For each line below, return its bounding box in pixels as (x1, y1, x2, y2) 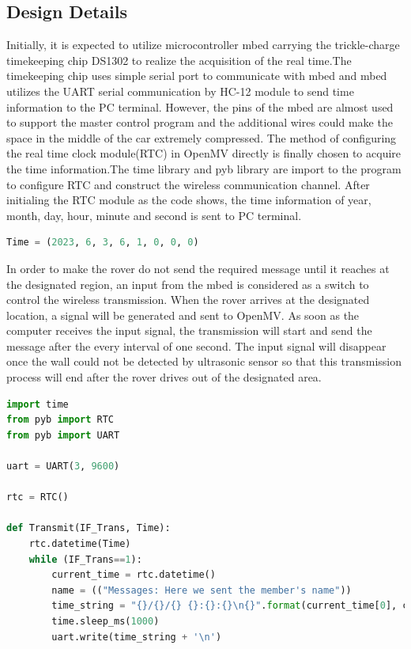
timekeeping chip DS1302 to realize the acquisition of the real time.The (6, 51, 352, 68)
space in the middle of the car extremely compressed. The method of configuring (6, 129, 397, 146)
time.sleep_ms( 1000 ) (51, 615, 160, 627)
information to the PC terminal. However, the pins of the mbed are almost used (6, 98, 394, 115)
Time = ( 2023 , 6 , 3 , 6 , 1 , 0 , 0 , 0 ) (6, 237, 199, 249)
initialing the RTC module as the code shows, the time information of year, (6, 192, 371, 208)
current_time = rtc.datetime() (51, 569, 216, 581)
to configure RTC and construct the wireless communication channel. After (6, 176, 370, 192)
